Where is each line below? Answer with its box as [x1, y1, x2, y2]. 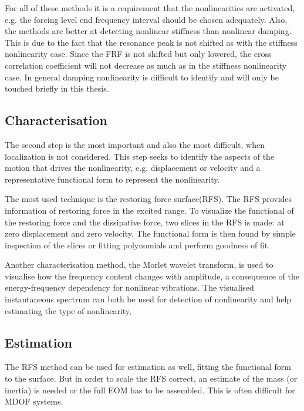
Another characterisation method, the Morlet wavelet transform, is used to [5, 258, 273, 271]
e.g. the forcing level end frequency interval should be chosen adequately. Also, [5, 13, 288, 25]
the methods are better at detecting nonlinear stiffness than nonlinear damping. [5, 25, 292, 37]
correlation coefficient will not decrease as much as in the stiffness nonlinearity [5, 59, 287, 71]
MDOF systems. [5, 395, 63, 407]
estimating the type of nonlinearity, [5, 304, 131, 316]
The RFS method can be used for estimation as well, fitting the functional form [5, 361, 291, 373]
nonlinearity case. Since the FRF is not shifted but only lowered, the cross [5, 48, 272, 60]
